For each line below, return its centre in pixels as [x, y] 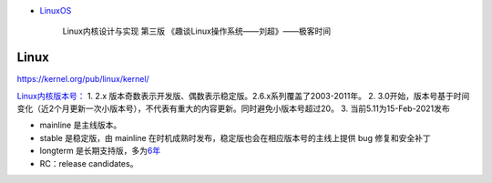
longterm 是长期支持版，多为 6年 [100, 151]
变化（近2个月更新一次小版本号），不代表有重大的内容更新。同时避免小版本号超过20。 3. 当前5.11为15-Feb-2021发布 [233, 108]
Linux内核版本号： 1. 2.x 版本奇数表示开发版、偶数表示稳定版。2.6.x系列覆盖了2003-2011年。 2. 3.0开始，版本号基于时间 [243, 96]
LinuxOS [56, 10]
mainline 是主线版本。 [81, 125]
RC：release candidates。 [89, 163]
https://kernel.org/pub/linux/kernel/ [83, 79]
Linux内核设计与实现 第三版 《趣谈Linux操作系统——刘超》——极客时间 [197, 31]
